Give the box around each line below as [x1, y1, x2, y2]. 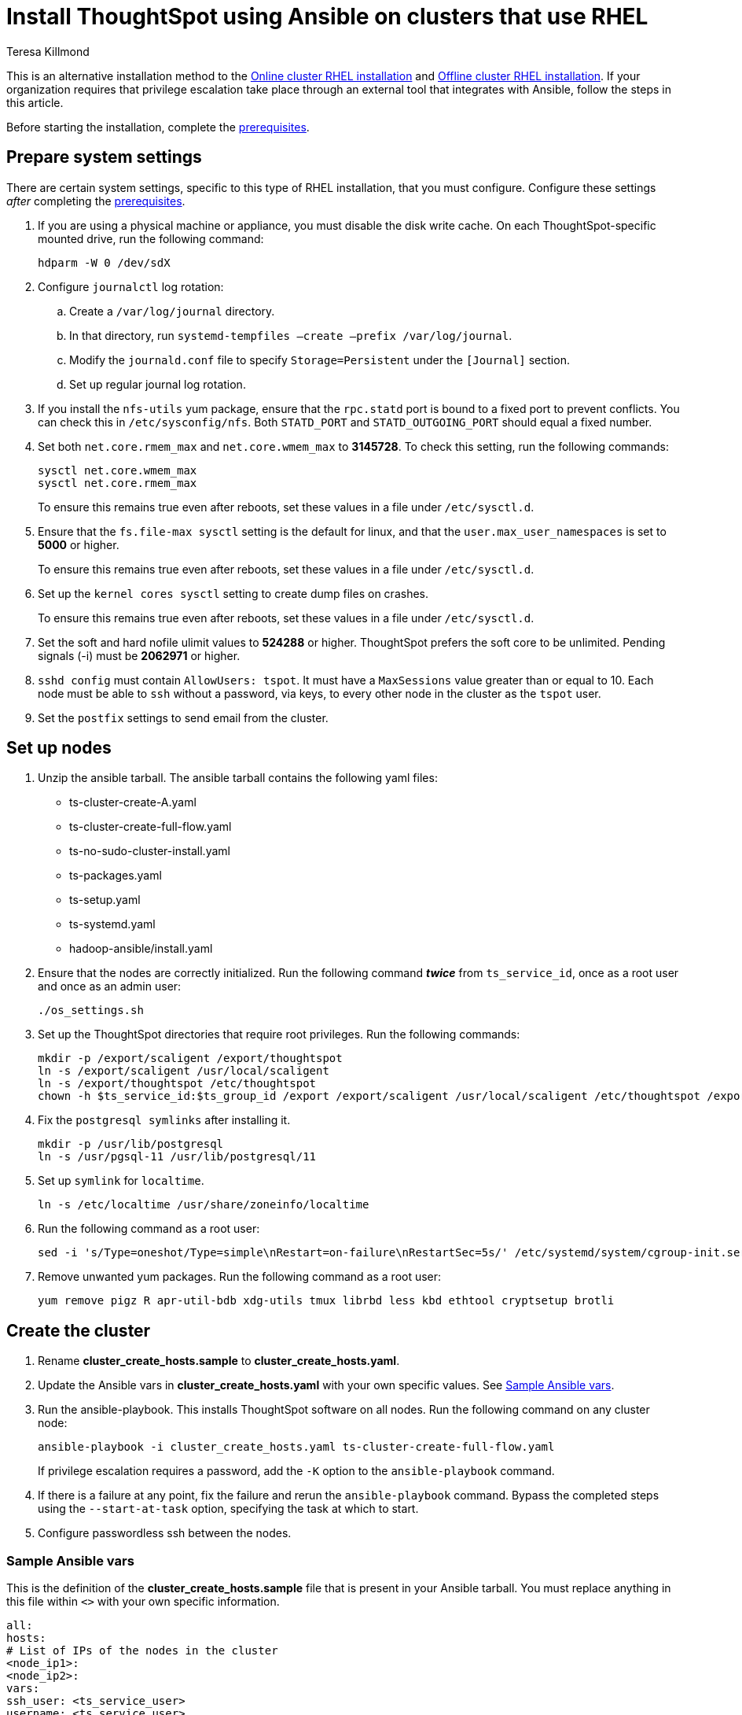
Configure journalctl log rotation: [38, 279, 224, 293]
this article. [6, 95, 64, 109]
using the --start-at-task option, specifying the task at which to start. [38, 1502, 419, 1516]
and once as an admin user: [38, 979, 182, 994]
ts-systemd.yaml [69, 917, 156, 931]
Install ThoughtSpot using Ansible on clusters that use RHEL [6, 3, 648, 30]
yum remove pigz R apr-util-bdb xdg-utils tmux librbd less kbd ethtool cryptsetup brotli [38, 1294, 615, 1307]
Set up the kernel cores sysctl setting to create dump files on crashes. [38, 586, 428, 600]
